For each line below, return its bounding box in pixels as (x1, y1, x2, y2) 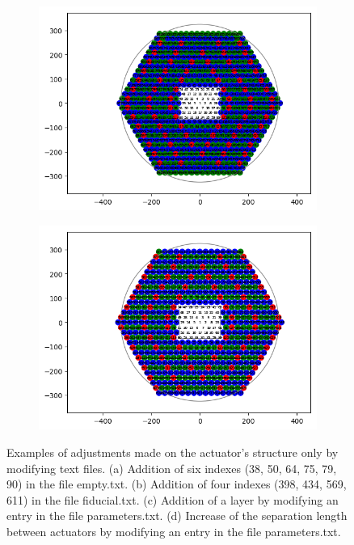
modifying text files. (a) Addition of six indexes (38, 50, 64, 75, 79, (6, 459, 337, 476)
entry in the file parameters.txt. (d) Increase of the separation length (6, 507, 348, 524)
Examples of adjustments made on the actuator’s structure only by (6, 443, 339, 460)
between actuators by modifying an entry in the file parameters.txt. (6, 522, 341, 539)
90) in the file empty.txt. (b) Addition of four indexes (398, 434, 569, (6, 475, 347, 492)
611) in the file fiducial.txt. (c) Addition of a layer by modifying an (6, 491, 339, 508)
